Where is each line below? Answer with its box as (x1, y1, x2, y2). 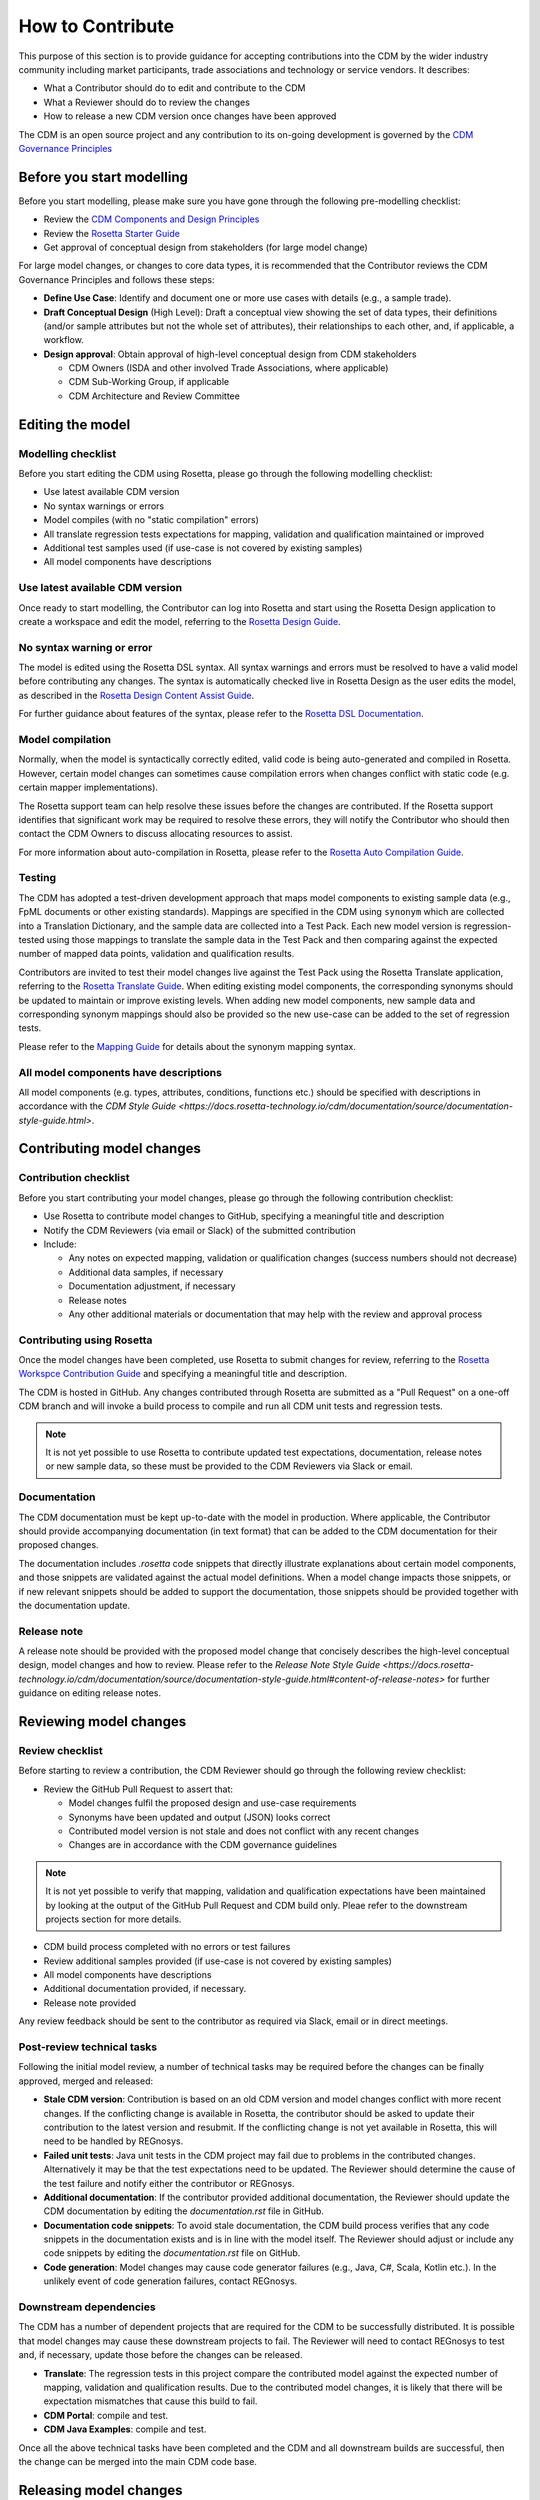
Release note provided (43, 1996, 137, 2009)
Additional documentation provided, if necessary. (43, 1983, 247, 1995)
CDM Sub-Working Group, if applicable (68, 376, 230, 388)
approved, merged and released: (18, 2075, 154, 2087)
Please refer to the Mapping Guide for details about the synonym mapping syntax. (18, 1040, 357, 1052)
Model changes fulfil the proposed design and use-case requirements (68, 1797, 357, 1809)
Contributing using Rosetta (18, 1333, 153, 1347)
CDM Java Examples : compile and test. (43, 2423, 207, 2435)
